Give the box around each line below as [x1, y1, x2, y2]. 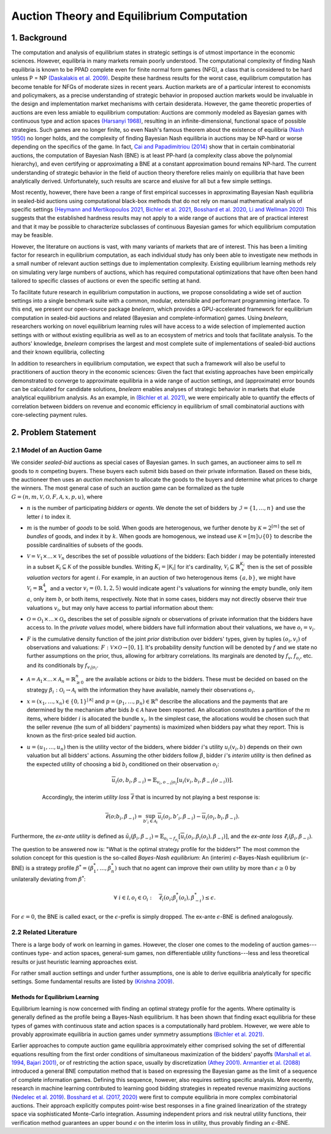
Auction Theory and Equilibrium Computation [11, 9, 248, 23]
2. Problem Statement [11, 427, 96, 438]
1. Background [11, 32, 67, 43]
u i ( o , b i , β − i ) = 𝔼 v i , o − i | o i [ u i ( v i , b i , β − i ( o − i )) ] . [111, 776, 234, 786]
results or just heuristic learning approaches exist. [11, 958, 138, 965]
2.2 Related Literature [11, 928, 78, 937]
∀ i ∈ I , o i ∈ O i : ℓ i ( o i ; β [113, 894, 177, 902]
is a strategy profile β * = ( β [25, 864, 94, 872]
